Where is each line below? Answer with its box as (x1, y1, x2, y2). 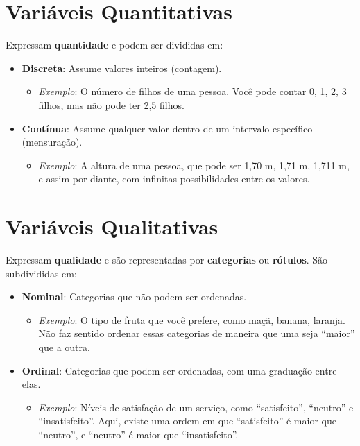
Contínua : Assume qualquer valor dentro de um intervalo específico (22, 121, 313, 135)
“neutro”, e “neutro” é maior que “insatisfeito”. (38, 427, 239, 441)
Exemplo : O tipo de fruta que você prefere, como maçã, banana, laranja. (38, 312, 345, 327)
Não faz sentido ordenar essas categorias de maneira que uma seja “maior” (38, 326, 355, 341)
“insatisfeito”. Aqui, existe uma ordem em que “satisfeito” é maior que (38, 413, 336, 428)
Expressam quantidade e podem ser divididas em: (6, 37, 223, 52)
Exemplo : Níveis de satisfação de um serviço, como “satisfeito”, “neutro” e (38, 400, 354, 414)
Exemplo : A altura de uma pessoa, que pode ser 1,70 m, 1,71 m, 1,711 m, (38, 157, 350, 172)
